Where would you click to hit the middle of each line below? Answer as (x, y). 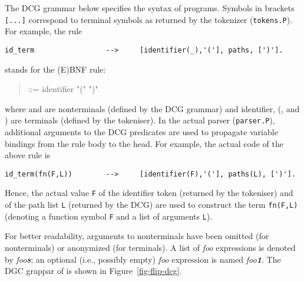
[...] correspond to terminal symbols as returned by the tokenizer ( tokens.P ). (148, 19)
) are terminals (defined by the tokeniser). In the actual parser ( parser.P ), (140, 120)
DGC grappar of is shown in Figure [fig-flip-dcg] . (93, 271)
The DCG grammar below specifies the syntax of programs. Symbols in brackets (150, 8)
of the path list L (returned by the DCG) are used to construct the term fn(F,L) (151, 205)
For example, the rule (44, 31)
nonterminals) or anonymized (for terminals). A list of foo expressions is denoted (150, 247)
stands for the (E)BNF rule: (55, 69)
